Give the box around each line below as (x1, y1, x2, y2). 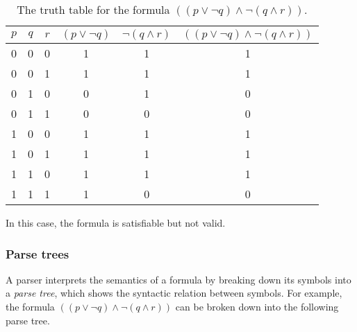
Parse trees (6, 245, 69, 262)
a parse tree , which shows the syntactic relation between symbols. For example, (6, 286, 342, 300)
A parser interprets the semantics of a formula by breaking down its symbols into (6, 272, 351, 286)
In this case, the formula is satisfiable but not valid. (6, 216, 226, 229)
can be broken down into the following (175, 299, 339, 313)
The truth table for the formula (17, 1, 170, 17)
